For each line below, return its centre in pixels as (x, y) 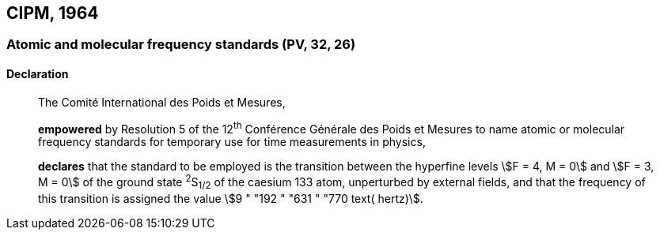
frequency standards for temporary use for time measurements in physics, (232, 142)
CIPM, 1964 (53, 13)
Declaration (38, 74)
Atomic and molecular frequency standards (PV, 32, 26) (181, 45)
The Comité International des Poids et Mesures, (162, 102)
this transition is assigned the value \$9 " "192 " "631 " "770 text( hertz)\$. (231, 198)
